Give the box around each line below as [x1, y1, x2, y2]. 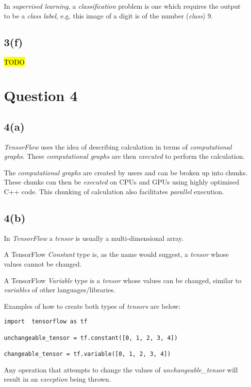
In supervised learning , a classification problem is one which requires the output [4, 1, 241, 11]
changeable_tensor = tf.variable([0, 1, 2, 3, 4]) [4, 350, 171, 357]
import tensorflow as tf [4, 318, 87, 325]
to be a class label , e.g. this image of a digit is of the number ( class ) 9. [4, 10, 213, 20]
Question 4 [4, 85, 78, 105]
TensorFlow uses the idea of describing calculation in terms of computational [4, 141, 232, 151]
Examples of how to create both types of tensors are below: [4, 301, 181, 311]
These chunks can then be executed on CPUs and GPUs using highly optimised [4, 177, 239, 187]
